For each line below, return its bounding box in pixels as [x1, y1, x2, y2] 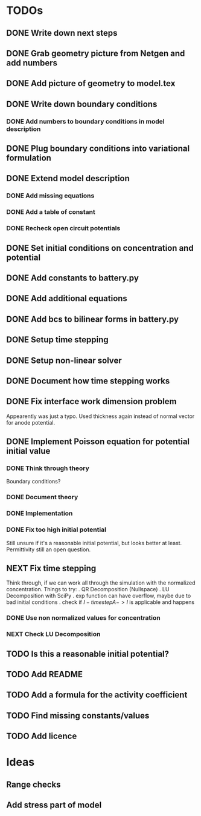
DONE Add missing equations [6, 191, 95, 200]
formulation [6, 153, 51, 164]
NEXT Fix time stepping [6, 563, 97, 573]
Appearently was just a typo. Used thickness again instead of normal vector [6, 413, 195, 420]
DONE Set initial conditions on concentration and [6, 243, 194, 253]
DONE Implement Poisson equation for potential [6, 437, 190, 447]
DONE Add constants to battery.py [6, 273, 139, 283]
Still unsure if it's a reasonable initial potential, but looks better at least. [6, 539, 182, 546]
